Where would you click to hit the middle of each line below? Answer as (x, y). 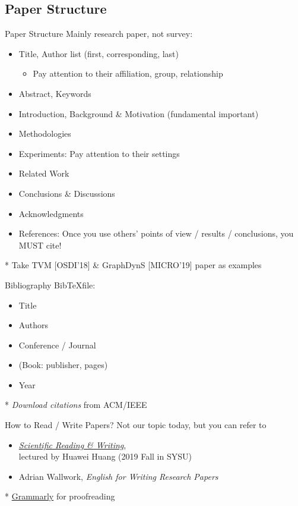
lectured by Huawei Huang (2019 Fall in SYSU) (105, 456)
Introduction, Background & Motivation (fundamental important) (139, 113)
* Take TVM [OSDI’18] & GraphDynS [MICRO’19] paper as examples (133, 265)
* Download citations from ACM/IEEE (76, 405)
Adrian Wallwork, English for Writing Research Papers (118, 476)
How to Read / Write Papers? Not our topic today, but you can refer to (136, 425)
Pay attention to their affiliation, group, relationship (128, 73)
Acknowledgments (51, 213)
